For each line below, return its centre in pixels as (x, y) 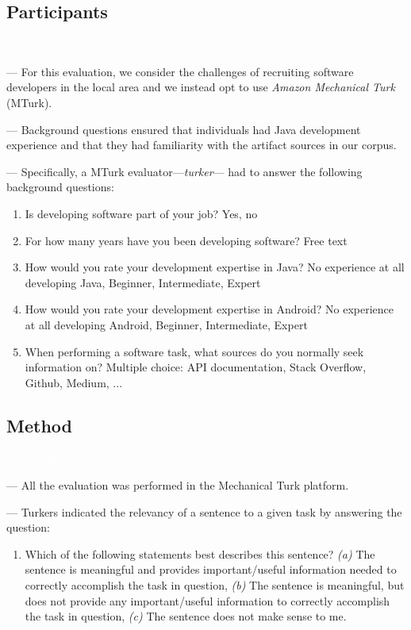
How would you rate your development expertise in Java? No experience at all (215, 267)
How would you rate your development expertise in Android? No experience (209, 309)
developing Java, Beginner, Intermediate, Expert (143, 282)
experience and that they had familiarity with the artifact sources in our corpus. (202, 145)
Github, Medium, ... (74, 382)
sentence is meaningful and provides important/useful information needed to (211, 569)
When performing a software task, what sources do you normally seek (194, 351)
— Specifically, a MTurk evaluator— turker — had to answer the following (184, 171)
